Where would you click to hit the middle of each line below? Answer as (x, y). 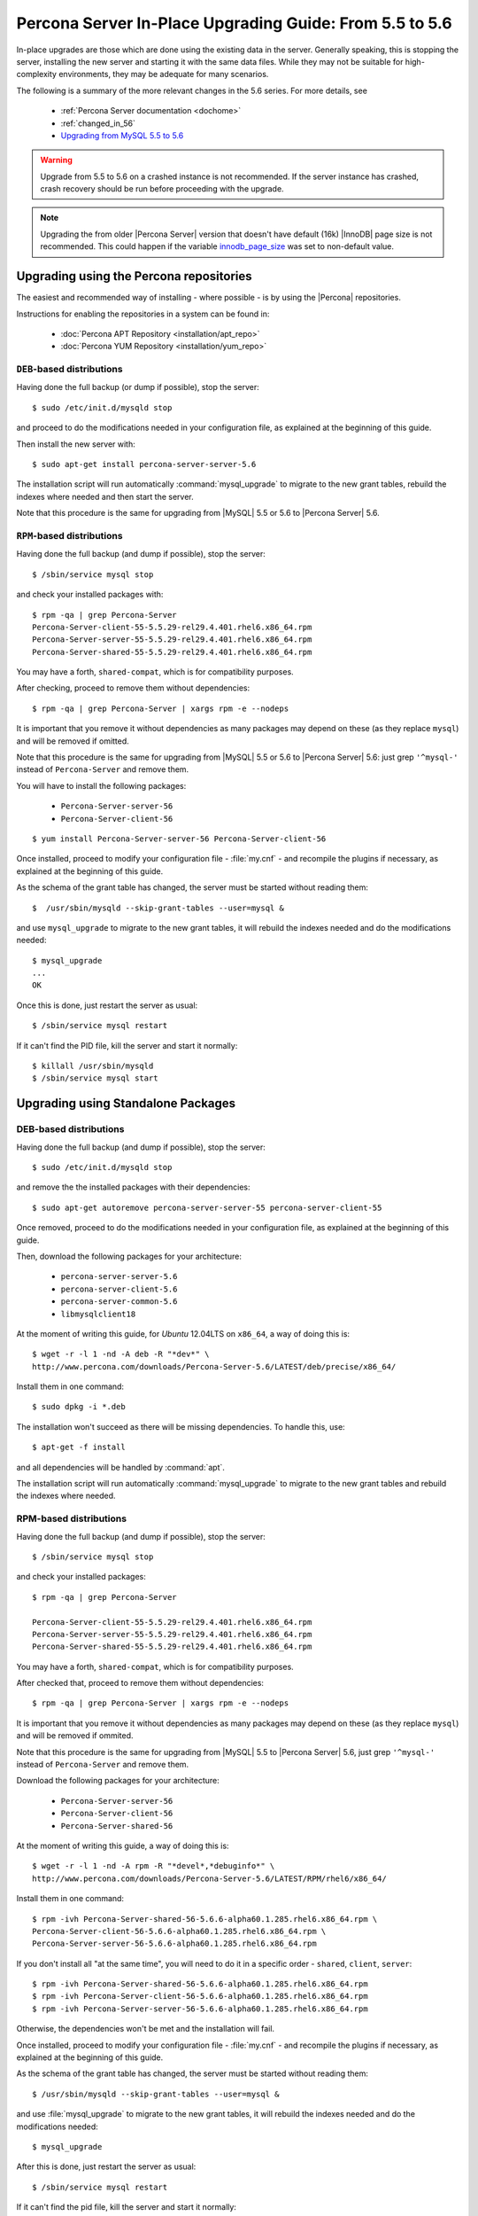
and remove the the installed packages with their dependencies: (134, 1187)
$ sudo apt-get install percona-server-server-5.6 (144, 464)
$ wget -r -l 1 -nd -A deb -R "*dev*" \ (121, 1354)
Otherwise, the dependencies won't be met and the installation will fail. (145, 2029)
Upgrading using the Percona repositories (134, 276)
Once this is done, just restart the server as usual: (107, 1005)
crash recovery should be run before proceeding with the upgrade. (162, 189)
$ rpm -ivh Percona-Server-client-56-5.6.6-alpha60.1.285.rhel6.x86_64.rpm (200, 1996)
